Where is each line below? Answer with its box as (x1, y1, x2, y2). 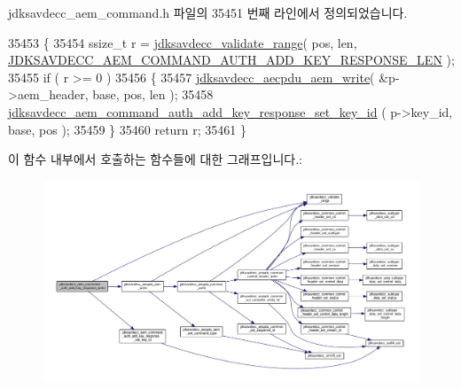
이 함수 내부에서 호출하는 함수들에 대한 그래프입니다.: (8, 150, 302, 168)
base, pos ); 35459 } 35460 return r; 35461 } (8, 120, 247, 138)
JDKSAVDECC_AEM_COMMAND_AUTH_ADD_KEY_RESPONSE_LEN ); (8, 51, 455, 69)
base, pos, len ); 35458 (92, 85, 214, 104)
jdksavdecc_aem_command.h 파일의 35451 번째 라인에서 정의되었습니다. (8, 4, 408, 21)
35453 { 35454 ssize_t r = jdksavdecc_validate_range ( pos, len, (8, 33, 357, 51)
